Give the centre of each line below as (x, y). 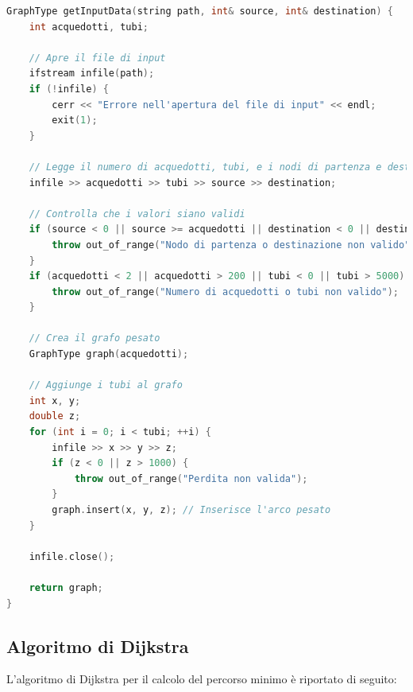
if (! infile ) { (69, 89)
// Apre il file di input (97, 58)
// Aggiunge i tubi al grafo (106, 385)
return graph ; (66, 587)
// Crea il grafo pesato (95, 338)
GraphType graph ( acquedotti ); (109, 354)
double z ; (55, 416)
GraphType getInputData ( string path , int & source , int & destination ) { (200, 11)
